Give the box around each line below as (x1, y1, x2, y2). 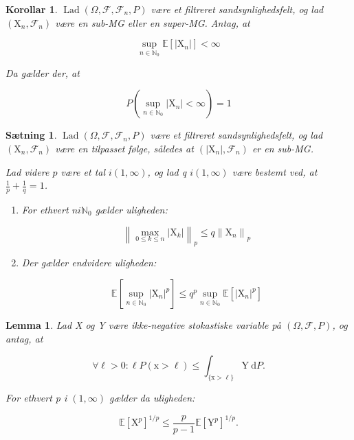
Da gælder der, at (5, 65, 80, 80)
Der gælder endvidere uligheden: (21, 255, 157, 270)
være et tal (60, 164, 106, 178)
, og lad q (147, 164, 187, 178)
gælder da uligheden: (109, 390, 195, 404)
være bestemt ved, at (232, 164, 318, 178)
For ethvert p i (5, 390, 67, 404)
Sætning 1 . (5, 128, 57, 142)
